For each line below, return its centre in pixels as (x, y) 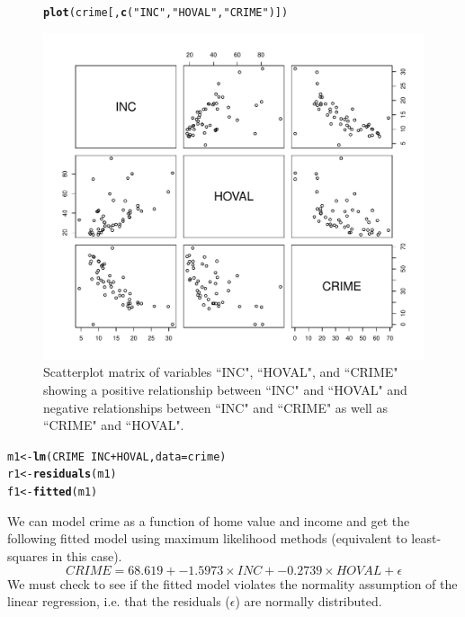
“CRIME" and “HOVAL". (114, 425)
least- (426, 538)
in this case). (87, 555)
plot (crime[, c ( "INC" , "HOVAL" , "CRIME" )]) (166, 13)
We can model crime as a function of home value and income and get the (209, 520)
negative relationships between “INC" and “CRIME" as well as (215, 407)
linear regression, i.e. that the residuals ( (119, 601)
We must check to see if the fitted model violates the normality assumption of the (232, 583)
